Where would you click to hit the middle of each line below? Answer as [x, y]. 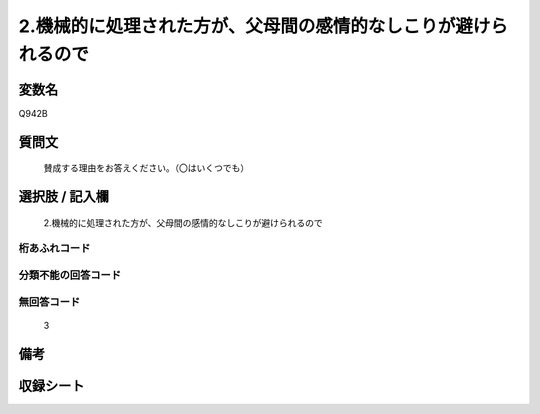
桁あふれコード [54, 248]
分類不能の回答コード [70, 275]
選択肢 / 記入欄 [64, 196]
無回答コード [49, 302]
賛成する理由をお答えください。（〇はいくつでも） [146, 168]
